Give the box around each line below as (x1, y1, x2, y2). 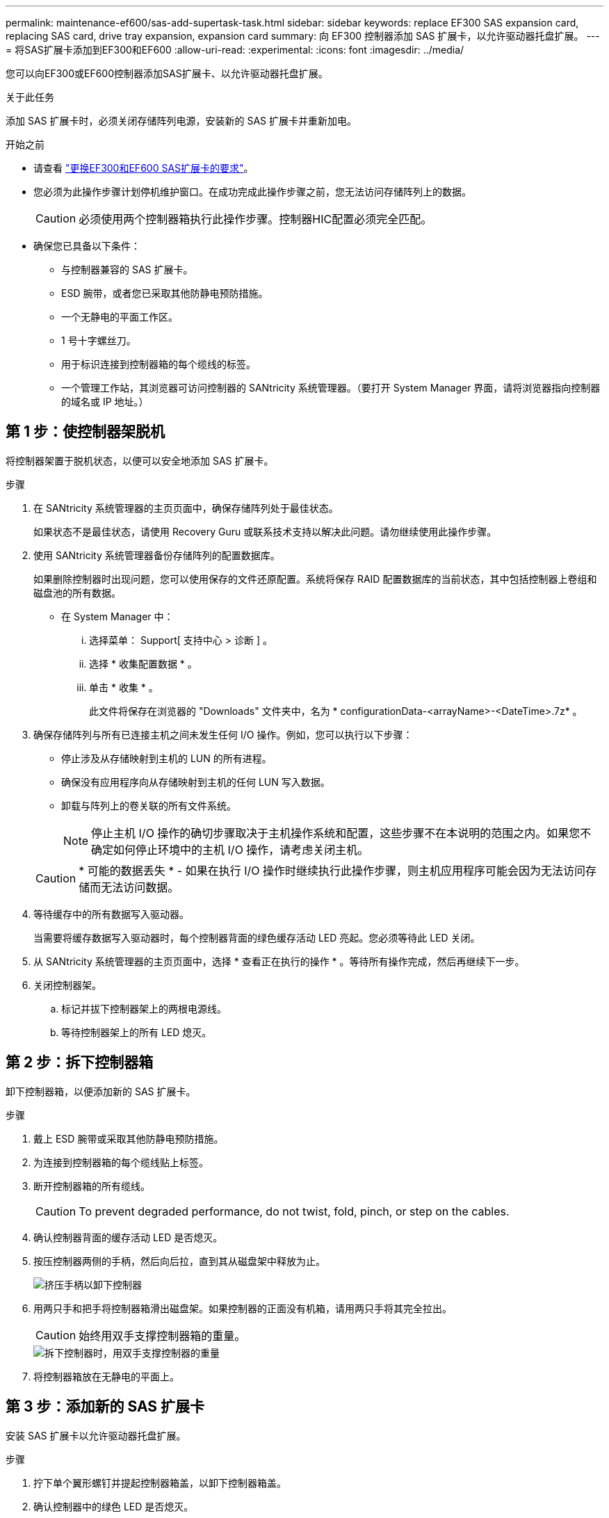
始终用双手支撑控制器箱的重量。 (79, 1328, 246, 1343)
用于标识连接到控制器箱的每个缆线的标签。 (61, 358, 256, 370)
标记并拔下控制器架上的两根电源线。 (61, 1002, 227, 1015)
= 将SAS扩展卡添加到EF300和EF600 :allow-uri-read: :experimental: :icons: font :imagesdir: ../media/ (6, 44, 464, 56)
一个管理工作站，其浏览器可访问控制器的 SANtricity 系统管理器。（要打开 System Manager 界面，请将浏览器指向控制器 (61, 382, 601, 394)
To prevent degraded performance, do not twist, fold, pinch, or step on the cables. (79, 1204, 510, 1218)
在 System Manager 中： (61, 610, 174, 622)
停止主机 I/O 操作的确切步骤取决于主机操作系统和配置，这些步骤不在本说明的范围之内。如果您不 (91, 825, 592, 840)
